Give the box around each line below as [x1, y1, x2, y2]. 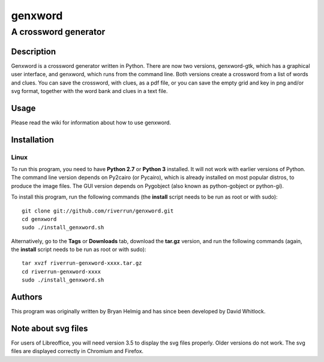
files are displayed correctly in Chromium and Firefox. [11, 348, 144, 355]
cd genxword [22, 216, 57, 222]
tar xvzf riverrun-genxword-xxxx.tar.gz [22, 260, 142, 267]
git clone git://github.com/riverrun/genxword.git [22, 207, 174, 214]
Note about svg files [11, 323, 88, 333]
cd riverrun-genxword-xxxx [22, 268, 101, 275]
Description [11, 46, 56, 56]
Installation [11, 134, 54, 145]
